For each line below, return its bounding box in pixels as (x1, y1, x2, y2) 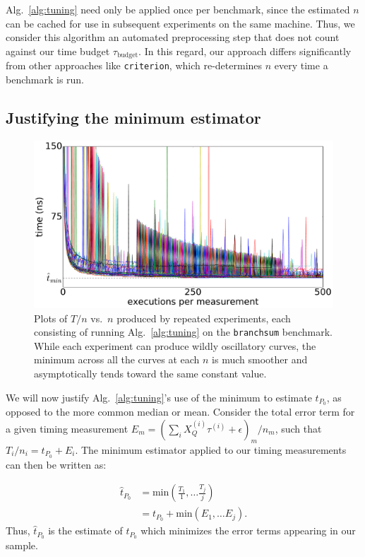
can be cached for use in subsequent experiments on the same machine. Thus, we (6, 16, 355, 30)
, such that (275, 421, 322, 436)
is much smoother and (212, 352, 308, 367)
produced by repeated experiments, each (116, 310, 291, 325)
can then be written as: (6, 457, 107, 471)
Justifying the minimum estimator (6, 106, 261, 128)
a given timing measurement (6, 421, 128, 436)
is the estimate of (48, 523, 123, 538)
